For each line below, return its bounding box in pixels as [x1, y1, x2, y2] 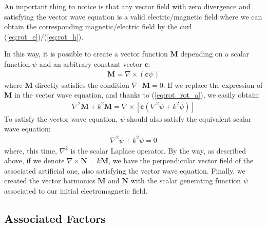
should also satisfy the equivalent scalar [127, 113, 252, 124]
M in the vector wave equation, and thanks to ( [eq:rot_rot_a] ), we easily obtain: [4, 89, 260, 100]
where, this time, [4, 145, 57, 156]
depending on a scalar [180, 48, 250, 59]
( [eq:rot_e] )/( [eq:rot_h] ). [4, 31, 84, 42]
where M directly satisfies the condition [4, 79, 129, 90]
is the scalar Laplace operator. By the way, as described [70, 145, 246, 156]
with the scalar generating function [130, 175, 241, 186]
